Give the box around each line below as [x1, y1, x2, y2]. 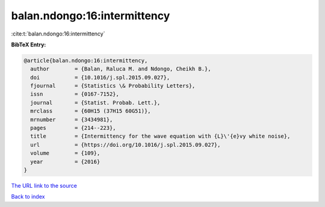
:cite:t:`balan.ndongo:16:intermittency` [11, 30, 105, 37]
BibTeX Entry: [11, 41, 46, 48]
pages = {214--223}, [30, 125, 117, 132]
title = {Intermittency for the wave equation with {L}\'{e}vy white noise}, [30, 133, 291, 140]
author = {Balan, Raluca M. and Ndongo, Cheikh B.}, [30, 66, 211, 72]
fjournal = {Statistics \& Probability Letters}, [30, 82, 196, 90]
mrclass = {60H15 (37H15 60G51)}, [30, 108, 151, 114]
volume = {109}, [30, 150, 101, 156]
